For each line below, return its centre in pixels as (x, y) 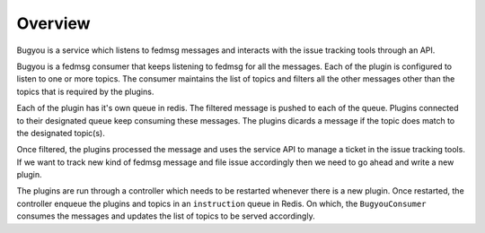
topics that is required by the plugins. (85, 91)
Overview (53, 23)
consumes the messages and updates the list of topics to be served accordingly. (166, 216)
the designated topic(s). (61, 133)
